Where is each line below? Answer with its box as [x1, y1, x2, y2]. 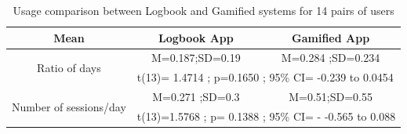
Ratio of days [37, 59, 101, 75]
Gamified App [292, 29, 370, 45]
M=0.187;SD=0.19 [151, 49, 241, 66]
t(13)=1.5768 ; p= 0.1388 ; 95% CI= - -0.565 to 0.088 [136, 107, 396, 124]
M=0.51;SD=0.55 [289, 89, 372, 105]
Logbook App [158, 29, 234, 45]
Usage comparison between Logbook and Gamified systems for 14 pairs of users [13, 2, 394, 18]
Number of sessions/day [12, 98, 126, 114]
